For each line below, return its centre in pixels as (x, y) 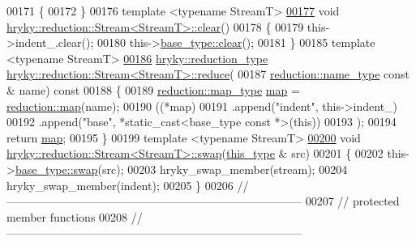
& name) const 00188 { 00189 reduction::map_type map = (153, 89)
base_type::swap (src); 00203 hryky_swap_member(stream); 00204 (181, 169)
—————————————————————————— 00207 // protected (203, 201)
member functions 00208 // (75, 216)
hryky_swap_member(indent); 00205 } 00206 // (128, 185)
